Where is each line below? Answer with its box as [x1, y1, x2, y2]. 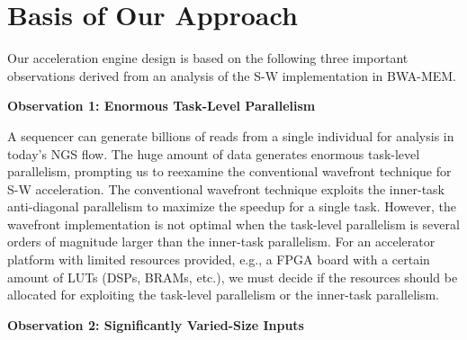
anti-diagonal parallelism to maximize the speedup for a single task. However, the [7, 197, 456, 216]
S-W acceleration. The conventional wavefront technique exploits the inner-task [7, 179, 445, 198]
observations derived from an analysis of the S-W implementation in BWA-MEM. [7, 66, 456, 85]
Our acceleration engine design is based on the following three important [7, 49, 409, 67]
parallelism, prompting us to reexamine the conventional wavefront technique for [7, 162, 452, 181]
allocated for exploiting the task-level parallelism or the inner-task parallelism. [7, 285, 440, 304]
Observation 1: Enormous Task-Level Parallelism [7, 96, 316, 115]
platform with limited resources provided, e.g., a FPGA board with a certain [7, 250, 430, 269]
